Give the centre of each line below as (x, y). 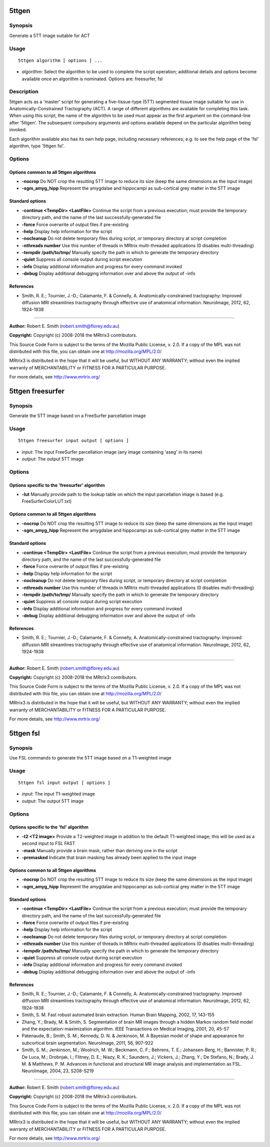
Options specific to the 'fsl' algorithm (49, 827)
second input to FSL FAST (48, 843)
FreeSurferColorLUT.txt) (47, 501)
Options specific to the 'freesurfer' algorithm (57, 485)
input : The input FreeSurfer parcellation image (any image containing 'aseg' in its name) (112, 452)
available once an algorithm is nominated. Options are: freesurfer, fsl (92, 79)
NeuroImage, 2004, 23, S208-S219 (58, 1071)
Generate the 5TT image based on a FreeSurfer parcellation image (77, 416)
